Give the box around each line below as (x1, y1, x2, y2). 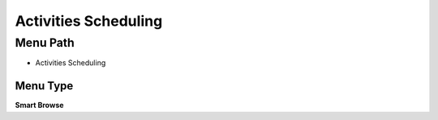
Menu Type (15, 79, 74, 93)
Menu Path (15, 35, 75, 50)
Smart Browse (15, 101, 64, 110)
